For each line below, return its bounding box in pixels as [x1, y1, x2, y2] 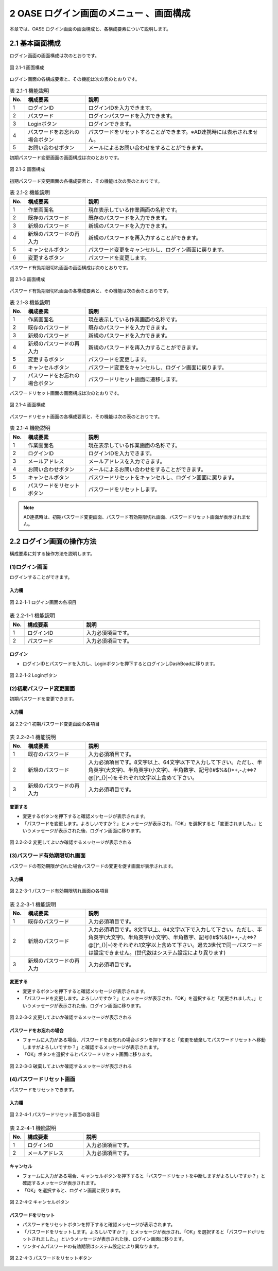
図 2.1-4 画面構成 [9, 402, 46, 408]
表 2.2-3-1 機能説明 [9, 901, 57, 908]
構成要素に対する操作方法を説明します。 [9, 551, 95, 557]
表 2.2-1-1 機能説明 [9, 612, 55, 619]
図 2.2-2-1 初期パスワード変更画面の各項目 [9, 721, 100, 727]
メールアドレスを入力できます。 [88, 458, 166, 465]
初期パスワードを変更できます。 [9, 695, 77, 702]
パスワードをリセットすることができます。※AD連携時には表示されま [88, 129, 253, 135]
